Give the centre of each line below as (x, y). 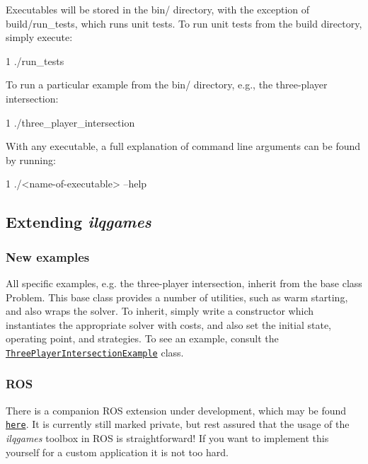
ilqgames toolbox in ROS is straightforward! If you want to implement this (167, 438)
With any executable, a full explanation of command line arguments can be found (183, 146)
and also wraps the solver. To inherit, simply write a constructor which (160, 311)
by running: (31, 159)
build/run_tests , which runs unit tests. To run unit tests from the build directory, (184, 23)
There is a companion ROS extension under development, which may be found (176, 410)
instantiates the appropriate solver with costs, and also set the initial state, (168, 324)
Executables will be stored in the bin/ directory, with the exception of (158, 9)
